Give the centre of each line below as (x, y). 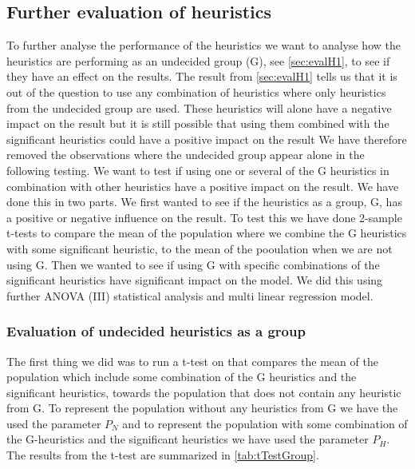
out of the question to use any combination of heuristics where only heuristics (196, 91)
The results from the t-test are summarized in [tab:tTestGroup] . (163, 455)
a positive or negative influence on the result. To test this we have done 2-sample (204, 217)
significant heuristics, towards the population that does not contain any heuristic (204, 392)
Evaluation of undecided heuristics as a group (156, 331)
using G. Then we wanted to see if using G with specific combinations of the (193, 264)
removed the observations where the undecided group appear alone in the (186, 155)
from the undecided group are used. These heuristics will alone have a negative (199, 107)
